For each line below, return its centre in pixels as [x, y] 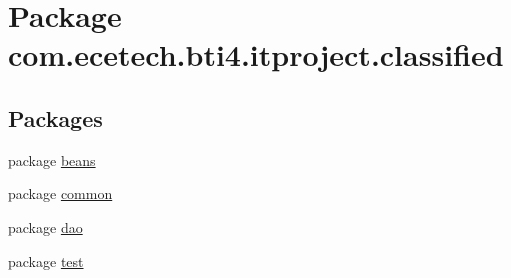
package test [46, 260]
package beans [52, 159]
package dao [45, 226]
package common [60, 193]
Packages [55, 117]
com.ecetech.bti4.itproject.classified [256, 54]
